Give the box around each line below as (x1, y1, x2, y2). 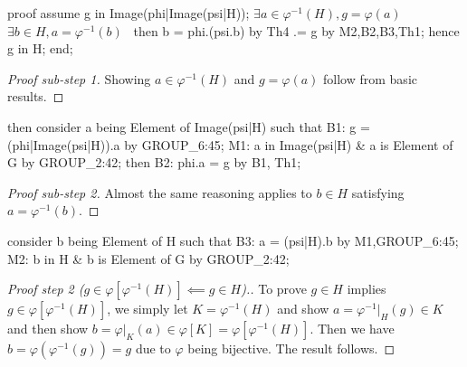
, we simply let (107, 299, 188, 318)
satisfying (351, 183, 405, 202)
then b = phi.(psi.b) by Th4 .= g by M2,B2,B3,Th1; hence (133, 21, 460, 40)
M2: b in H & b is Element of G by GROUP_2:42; (7, 249, 290, 268)
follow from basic (323, 69, 417, 88)
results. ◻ (7, 87, 64, 106)
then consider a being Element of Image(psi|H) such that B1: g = (7, 117, 370, 136)
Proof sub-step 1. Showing (7, 69, 151, 88)
